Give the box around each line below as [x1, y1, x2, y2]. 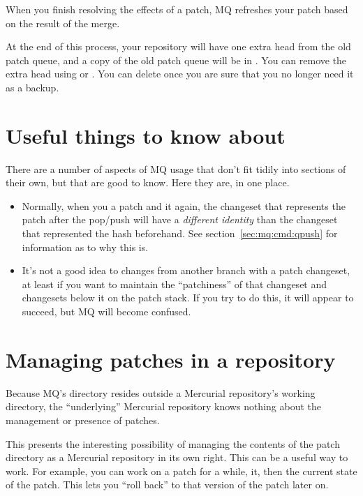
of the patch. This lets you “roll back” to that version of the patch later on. [6, 477, 329, 492]
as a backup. [6, 80, 59, 94]
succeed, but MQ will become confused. [22, 304, 191, 319]
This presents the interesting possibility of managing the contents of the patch [6, 436, 340, 451]
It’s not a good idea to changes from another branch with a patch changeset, [22, 263, 350, 278]
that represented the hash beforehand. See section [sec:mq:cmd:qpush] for [22, 226, 338, 241]
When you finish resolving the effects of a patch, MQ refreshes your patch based [6, 2, 348, 16]
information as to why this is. [22, 239, 149, 254]
